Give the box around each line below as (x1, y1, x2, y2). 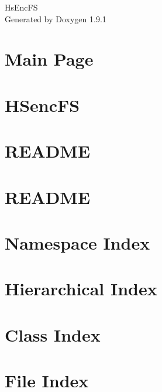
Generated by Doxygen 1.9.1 (5, 12, 106, 25)
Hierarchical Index (5, 277, 157, 301)
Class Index (5, 322, 101, 346)
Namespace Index (5, 230, 150, 254)
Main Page (5, 47, 94, 71)
